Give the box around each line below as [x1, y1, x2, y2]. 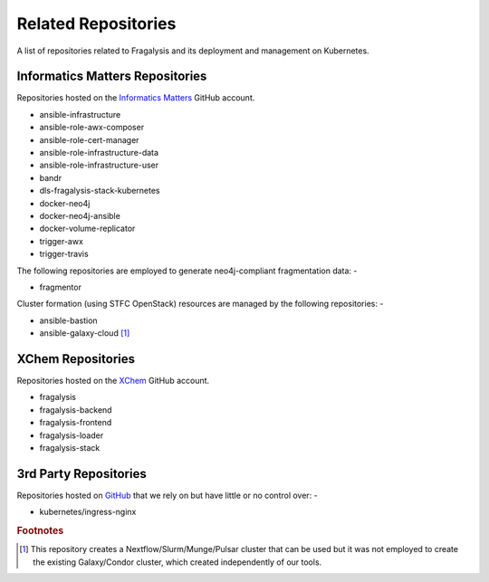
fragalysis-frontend [39, 417, 112, 428]
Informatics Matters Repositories [16, 69, 207, 84]
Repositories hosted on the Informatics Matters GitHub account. [16, 92, 255, 103]
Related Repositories [16, 14, 177, 33]
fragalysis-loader [39, 430, 104, 441]
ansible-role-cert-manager [39, 134, 139, 145]
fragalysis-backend [39, 404, 112, 415]
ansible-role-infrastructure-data [39, 148, 158, 158]
